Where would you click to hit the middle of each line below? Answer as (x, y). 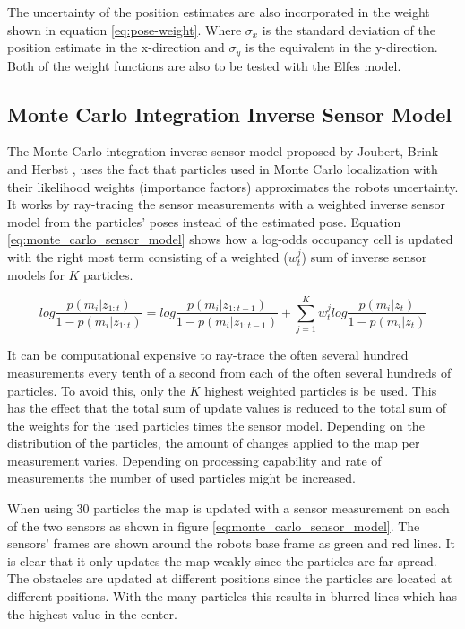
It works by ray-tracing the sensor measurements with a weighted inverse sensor (226, 204)
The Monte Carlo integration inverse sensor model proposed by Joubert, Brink (223, 151)
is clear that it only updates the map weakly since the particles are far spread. (222, 560)
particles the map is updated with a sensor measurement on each (271, 508)
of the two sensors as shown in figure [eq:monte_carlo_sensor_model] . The (214, 525)
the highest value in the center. (92, 613)
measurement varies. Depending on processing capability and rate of (194, 460)
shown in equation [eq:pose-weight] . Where (125, 29)
